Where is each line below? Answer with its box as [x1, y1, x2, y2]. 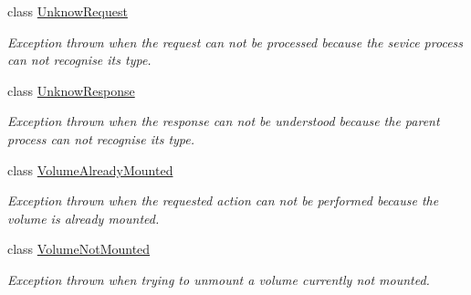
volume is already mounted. [7, 208, 160, 227]
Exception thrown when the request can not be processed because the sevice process [7, 32, 464, 51]
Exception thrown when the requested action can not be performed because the [7, 191, 439, 210]
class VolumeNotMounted [7, 239, 151, 258]
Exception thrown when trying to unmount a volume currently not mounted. [7, 269, 430, 289]
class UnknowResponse [7, 80, 135, 100]
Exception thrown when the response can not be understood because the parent [7, 111, 440, 131]
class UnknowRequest [7, 2, 128, 20]
